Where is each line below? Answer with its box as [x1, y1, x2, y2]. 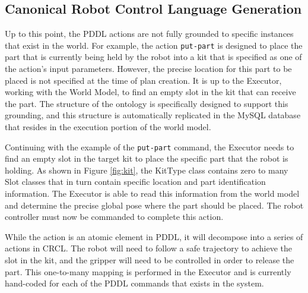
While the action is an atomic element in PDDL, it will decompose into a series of [5, 230, 303, 242]
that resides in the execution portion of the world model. [5, 121, 211, 133]
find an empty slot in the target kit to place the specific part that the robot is [5, 152, 288, 165]
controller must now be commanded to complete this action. [5, 210, 224, 223]
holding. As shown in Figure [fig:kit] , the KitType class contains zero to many [5, 163, 288, 176]
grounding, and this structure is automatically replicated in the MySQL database [5, 109, 301, 121]
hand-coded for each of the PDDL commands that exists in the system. [5, 277, 264, 289]
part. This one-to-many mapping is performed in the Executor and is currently [5, 265, 291, 278]
